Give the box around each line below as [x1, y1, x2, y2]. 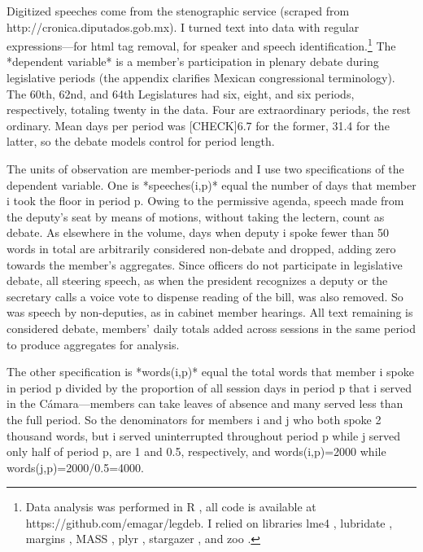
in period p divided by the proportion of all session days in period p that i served [7, 379, 412, 396]
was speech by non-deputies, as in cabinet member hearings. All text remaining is [7, 304, 413, 321]
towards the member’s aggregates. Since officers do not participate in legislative [7, 256, 403, 273]
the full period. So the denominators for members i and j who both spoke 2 [7, 410, 382, 427]
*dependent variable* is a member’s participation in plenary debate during [7, 53, 379, 70]
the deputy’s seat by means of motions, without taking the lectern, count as [7, 208, 385, 225]
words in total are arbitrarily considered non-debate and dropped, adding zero [7, 239, 396, 256]
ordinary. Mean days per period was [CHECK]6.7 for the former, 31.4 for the [7, 116, 390, 134]
